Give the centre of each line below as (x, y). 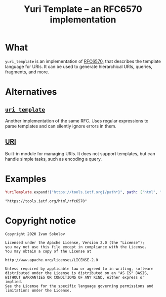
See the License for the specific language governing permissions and (79, 286)
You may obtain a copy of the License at (48, 251)
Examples (26, 179)
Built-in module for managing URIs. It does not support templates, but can (80, 153)
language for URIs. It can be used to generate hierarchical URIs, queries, (79, 66)
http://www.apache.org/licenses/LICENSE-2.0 (52, 260)
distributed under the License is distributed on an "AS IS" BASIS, (77, 273)
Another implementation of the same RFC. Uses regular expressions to (77, 120)
